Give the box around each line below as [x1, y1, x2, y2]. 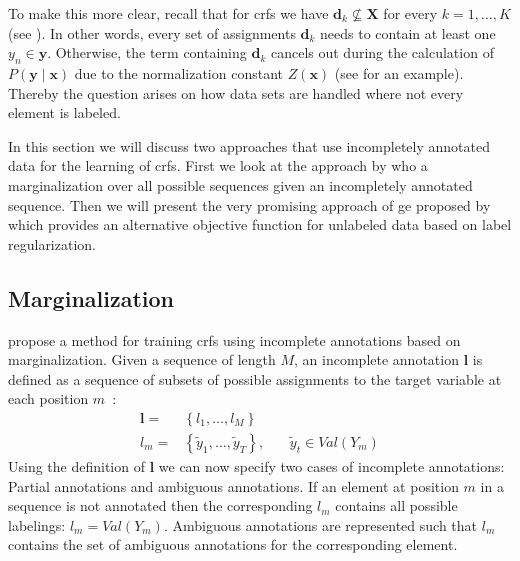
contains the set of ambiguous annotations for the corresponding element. [8, 534, 458, 555]
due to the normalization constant [74, 62, 283, 83]
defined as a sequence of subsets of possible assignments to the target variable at [8, 368, 502, 389]
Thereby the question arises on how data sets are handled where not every [8, 82, 464, 103]
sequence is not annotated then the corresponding [8, 495, 313, 516]
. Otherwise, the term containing [47, 42, 247, 63]
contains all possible [335, 495, 458, 516]
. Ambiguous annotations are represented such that [163, 514, 478, 535]
